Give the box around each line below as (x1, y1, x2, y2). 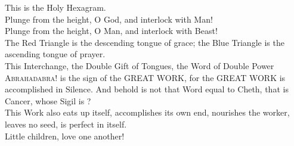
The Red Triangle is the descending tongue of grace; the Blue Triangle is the (5, 36, 284, 48)
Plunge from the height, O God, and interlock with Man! (5, 13, 213, 25)
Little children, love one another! (5, 129, 125, 142)
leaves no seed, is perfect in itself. (5, 117, 127, 130)
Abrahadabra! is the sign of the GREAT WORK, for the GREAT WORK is (5, 71, 286, 83)
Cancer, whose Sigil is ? (5, 94, 91, 107)
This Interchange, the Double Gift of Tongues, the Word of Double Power (5, 59, 274, 72)
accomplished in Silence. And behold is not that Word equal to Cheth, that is (5, 83, 289, 95)
